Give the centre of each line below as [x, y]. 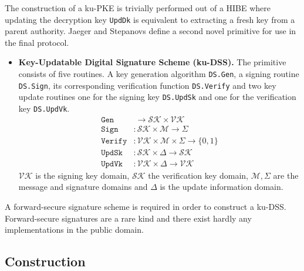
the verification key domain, [198, 175]
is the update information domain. [222, 187]
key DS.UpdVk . [44, 108]
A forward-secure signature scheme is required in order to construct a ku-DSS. [146, 206]
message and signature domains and [83, 187]
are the [286, 175]
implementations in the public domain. [74, 230]
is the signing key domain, [82, 175]
